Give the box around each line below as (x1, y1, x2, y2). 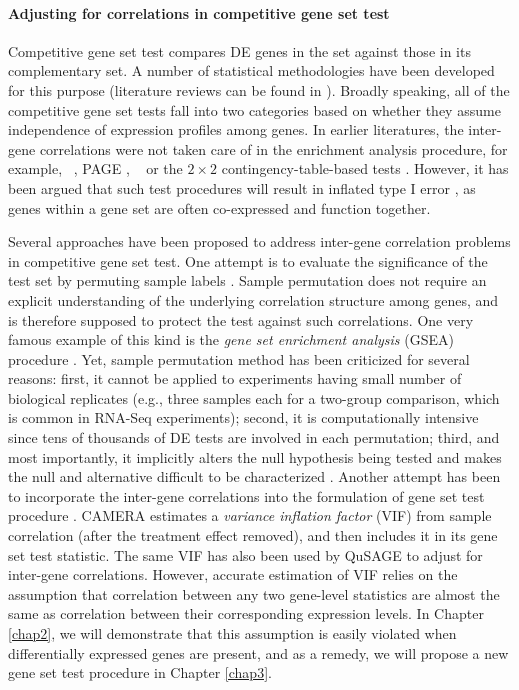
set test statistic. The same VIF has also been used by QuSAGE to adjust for (8, 544, 483, 565)
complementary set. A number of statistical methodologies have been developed (8, 60, 495, 81)
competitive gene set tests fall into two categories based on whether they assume (8, 99, 501, 120)
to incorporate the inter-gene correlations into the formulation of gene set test (8, 485, 485, 506)
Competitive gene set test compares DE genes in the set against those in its (8, 40, 471, 61)
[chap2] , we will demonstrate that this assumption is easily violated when (8, 623, 457, 644)
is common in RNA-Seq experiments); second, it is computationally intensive (8, 407, 479, 428)
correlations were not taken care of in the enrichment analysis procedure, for (39, 138, 508, 159)
